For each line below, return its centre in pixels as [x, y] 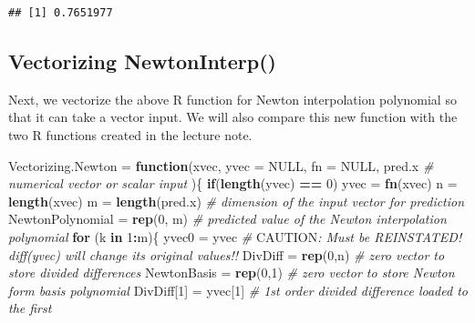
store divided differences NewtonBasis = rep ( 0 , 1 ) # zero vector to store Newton [232, 273]
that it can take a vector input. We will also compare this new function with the [233, 117]
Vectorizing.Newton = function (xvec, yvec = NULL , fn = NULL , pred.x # [221, 165]
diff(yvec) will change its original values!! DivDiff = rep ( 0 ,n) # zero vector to [227, 254]
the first [30, 308]
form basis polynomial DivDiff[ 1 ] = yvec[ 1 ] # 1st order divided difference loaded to [238, 290]
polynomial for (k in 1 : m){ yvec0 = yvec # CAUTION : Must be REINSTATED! [235, 236]
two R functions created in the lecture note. [130, 134]
